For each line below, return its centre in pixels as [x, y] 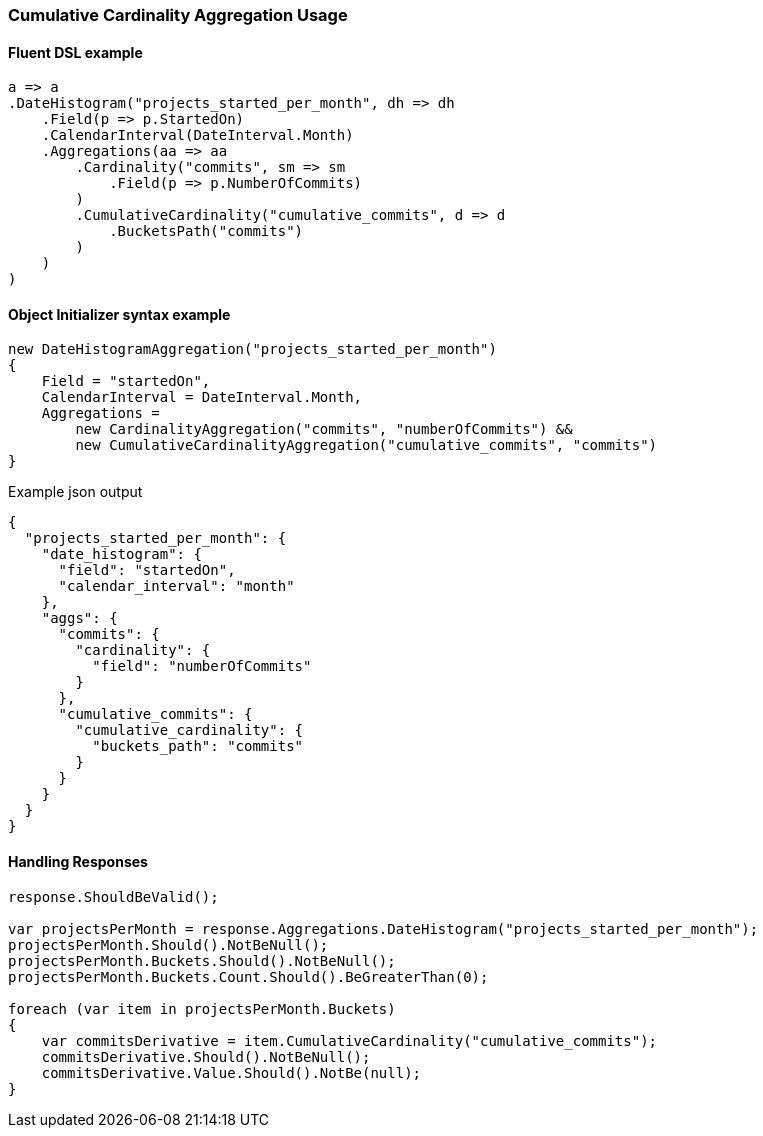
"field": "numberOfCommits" [202, 666]
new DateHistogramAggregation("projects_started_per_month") [252, 349]
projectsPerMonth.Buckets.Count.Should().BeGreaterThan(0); [248, 976]
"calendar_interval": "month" [176, 586]
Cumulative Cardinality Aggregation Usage [178, 15]
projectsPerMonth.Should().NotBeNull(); [168, 944]
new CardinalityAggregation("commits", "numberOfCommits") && [324, 429]
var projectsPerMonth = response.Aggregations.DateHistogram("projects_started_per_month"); [383, 928]
